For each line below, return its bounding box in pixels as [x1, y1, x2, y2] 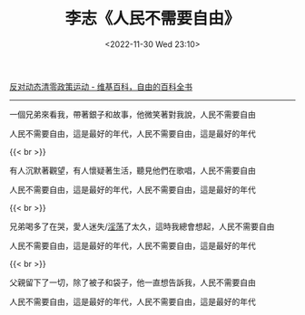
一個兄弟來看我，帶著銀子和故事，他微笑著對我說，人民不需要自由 [9, 109, 256, 119]
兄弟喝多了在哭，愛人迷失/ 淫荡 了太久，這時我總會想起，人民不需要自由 [9, 221, 275, 232]
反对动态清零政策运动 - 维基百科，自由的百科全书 [9, 81, 193, 91]
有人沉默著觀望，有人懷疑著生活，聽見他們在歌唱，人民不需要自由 [9, 165, 256, 176]
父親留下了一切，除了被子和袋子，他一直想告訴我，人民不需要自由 [9, 277, 256, 288]
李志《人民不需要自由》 [64, 8, 241, 29]
